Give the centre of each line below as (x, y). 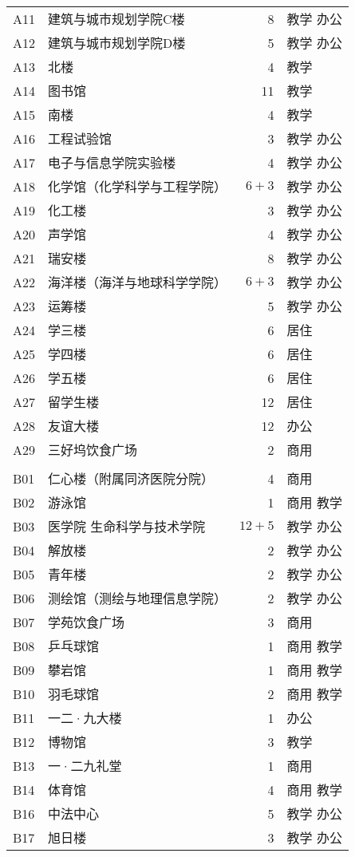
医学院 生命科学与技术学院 (127, 526)
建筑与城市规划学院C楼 (116, 19)
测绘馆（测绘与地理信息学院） (138, 598)
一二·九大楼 (85, 718)
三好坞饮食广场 (93, 450)
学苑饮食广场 (87, 622)
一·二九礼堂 (85, 766)
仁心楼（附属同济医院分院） (131, 478)
